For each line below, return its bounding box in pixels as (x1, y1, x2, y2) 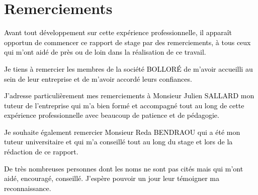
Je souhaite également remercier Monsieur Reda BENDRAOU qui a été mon (4, 126, 240, 137)
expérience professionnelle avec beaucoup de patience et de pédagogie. (4, 110, 219, 120)
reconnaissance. (4, 182, 51, 193)
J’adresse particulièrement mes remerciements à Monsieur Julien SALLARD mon (4, 90, 254, 101)
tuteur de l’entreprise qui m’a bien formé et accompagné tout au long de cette (4, 100, 244, 110)
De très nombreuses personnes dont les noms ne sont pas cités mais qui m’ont (4, 163, 243, 173)
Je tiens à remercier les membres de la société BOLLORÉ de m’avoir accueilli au (4, 63, 253, 74)
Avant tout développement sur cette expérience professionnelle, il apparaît (4, 27, 232, 38)
